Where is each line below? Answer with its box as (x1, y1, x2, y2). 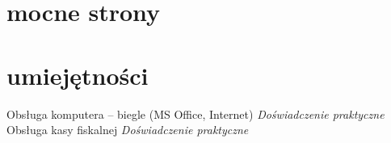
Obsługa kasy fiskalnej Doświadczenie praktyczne (6, 121, 249, 138)
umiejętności (6, 58, 149, 91)
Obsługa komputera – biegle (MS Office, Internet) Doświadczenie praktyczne (6, 105, 385, 122)
